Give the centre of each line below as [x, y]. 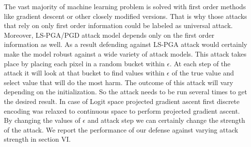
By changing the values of [42, 120]
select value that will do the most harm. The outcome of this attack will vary [119, 82]
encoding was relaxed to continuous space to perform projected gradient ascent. [122, 110]
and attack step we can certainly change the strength [166, 120]
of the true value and [203, 73]
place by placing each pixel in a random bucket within [84, 63]
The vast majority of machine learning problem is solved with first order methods [125, 6]
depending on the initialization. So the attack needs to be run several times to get [125, 92]
